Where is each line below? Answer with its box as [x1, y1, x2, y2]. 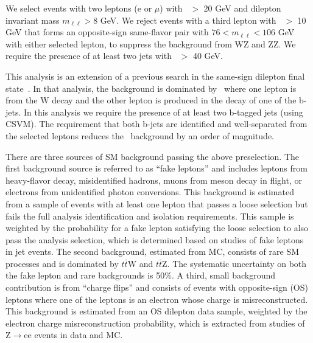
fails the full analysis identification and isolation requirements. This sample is [5, 209, 294, 222]
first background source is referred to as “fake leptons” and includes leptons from [5, 162, 308, 175]
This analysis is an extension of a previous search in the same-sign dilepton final [5, 69, 305, 82]
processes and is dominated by [5, 257, 119, 269]
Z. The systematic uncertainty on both [162, 257, 307, 269]
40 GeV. [192, 49, 223, 62]
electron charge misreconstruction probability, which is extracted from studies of [5, 316, 305, 329]
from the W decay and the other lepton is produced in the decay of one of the [5, 94, 297, 106]
